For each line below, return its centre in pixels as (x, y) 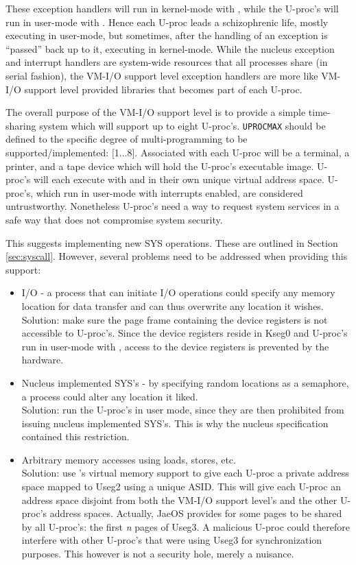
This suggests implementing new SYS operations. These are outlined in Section (172, 242)
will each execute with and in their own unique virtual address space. (179, 179)
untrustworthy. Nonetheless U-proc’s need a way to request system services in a (173, 206)
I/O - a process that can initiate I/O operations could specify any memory (178, 292)
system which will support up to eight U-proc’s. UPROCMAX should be (182, 125)
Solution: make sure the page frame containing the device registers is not (175, 319)
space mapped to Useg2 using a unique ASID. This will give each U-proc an (181, 486)
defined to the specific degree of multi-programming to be (127, 139)
